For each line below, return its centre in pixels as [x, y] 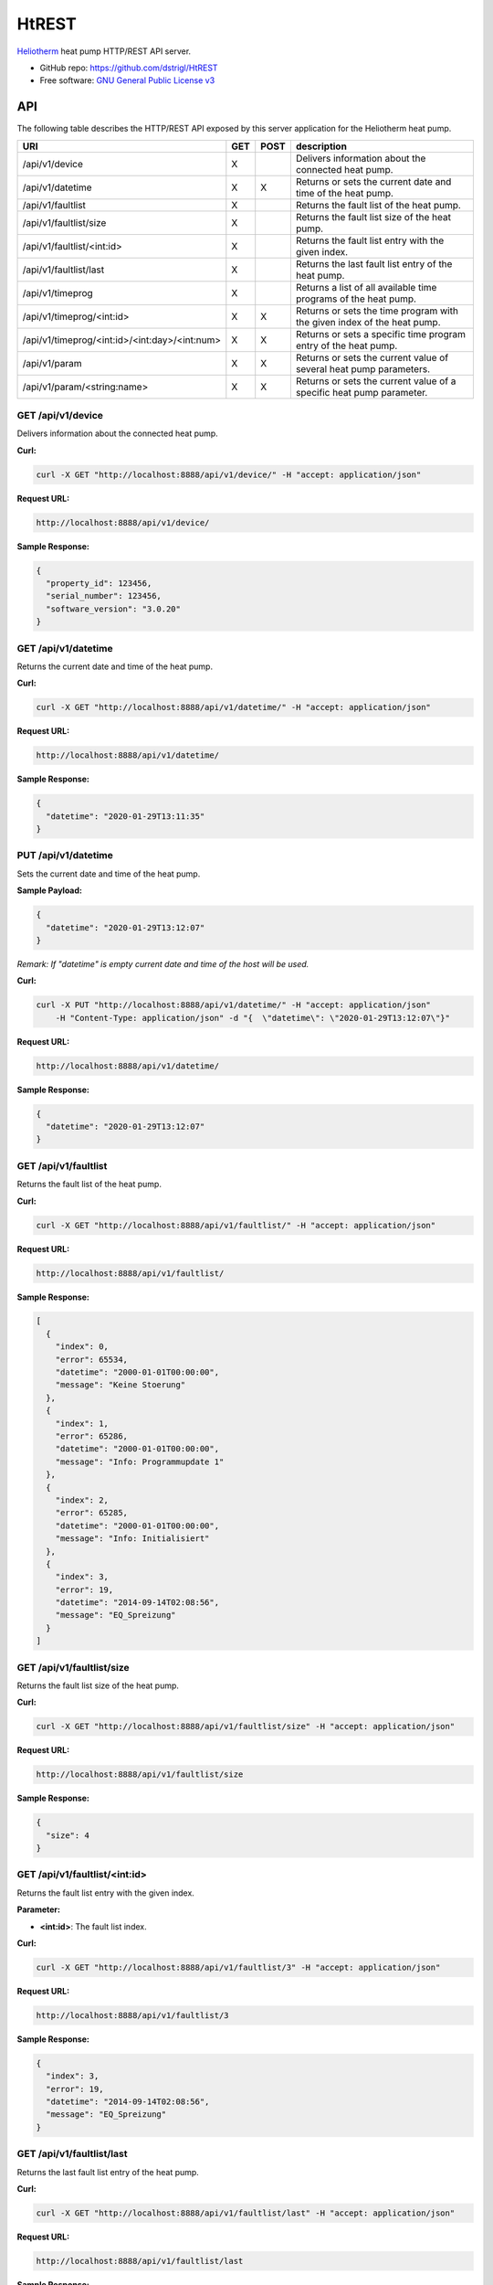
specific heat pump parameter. [362, 392]
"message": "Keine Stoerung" [121, 1385]
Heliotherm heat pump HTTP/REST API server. [104, 51]
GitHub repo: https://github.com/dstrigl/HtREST [129, 68]
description [321, 146]
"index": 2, [82, 1500]
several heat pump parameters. [363, 368]
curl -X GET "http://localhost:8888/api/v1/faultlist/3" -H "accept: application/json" [238, 1967]
